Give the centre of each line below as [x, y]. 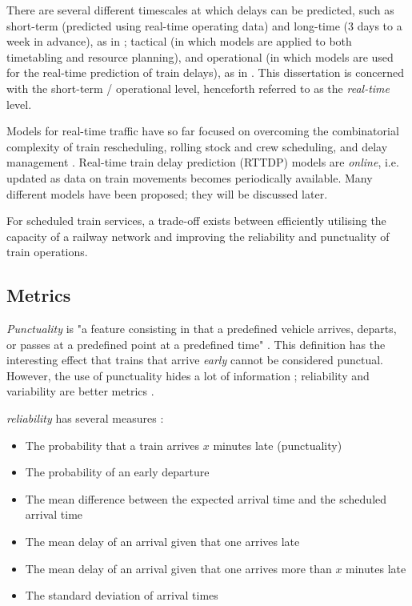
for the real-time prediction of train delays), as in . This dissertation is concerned [205, 72]
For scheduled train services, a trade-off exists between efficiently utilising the [196, 221]
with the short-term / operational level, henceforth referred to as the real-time [198, 88]
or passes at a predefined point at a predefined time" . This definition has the [196, 344]
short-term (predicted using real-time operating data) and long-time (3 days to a [204, 25]
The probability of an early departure [117, 472]
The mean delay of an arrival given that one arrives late [162, 542]
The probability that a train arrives [112, 445]
